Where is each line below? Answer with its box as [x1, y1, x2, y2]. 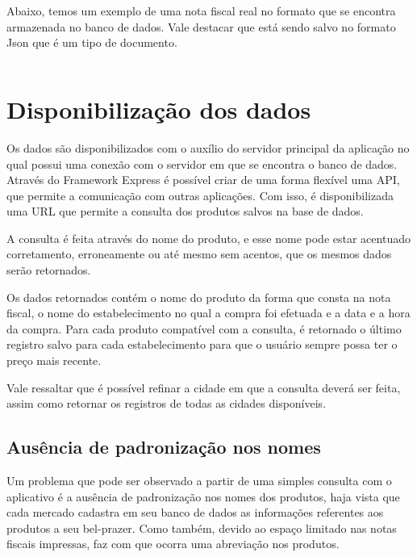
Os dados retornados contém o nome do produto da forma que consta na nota [6, 288, 391, 305]
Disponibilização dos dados [6, 92, 311, 125]
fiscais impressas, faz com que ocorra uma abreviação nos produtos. [6, 535, 340, 552]
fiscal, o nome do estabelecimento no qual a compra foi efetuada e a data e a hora [6, 304, 411, 321]
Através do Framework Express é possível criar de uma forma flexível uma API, [6, 171, 400, 188]
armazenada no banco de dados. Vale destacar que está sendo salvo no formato [6, 18, 396, 35]
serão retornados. [6, 262, 91, 278]
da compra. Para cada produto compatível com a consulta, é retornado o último [6, 320, 402, 337]
